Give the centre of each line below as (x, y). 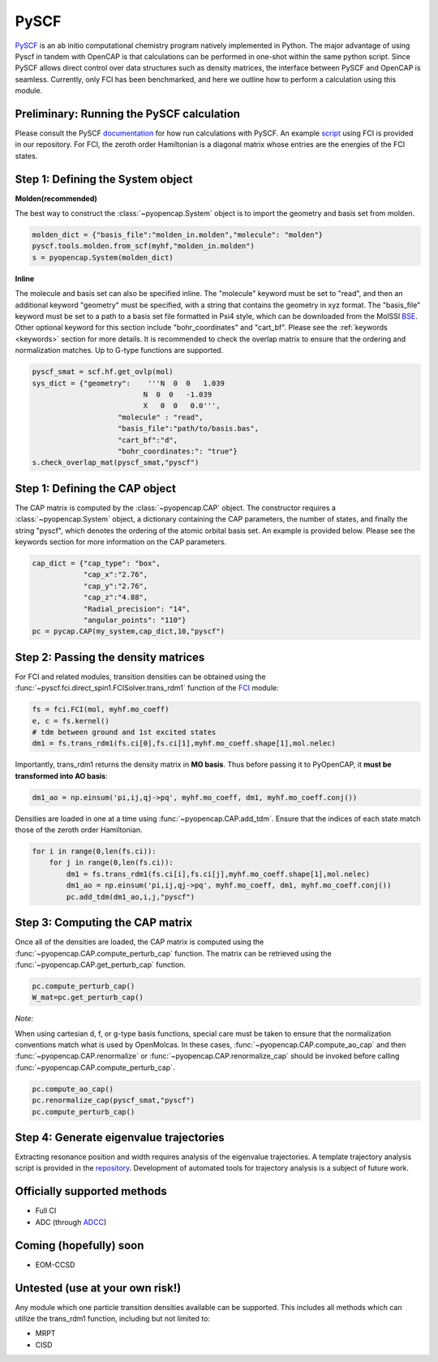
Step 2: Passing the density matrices (110, 657)
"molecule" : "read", (161, 417)
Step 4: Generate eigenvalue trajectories (120, 1137)
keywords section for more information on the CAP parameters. (121, 541)
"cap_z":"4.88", (116, 597)
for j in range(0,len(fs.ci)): (111, 863)
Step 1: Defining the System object (104, 179)
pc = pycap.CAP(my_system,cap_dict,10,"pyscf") (128, 632)
